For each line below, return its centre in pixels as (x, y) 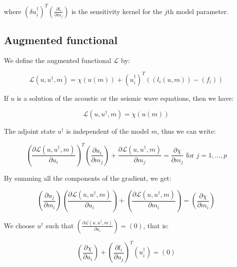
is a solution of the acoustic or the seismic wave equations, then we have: (125, 98)
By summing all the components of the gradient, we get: (88, 178)
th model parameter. (198, 11)
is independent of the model (108, 131)
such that (60, 225)
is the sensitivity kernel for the (117, 11)
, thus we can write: (186, 131)
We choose (19, 225)
